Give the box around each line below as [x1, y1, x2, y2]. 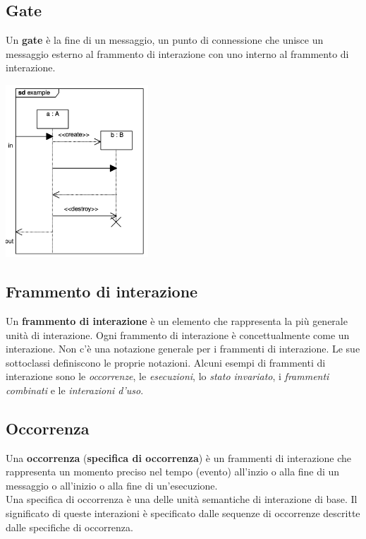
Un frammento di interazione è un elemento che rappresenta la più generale [6, 313, 348, 328]
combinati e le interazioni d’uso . [6, 382, 144, 397]
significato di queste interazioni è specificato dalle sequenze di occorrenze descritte [6, 506, 360, 521]
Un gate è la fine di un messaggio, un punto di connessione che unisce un [6, 32, 324, 47]
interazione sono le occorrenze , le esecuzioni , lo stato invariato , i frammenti [6, 369, 329, 384]
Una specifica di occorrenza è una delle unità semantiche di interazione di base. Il [6, 492, 358, 507]
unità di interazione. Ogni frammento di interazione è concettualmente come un [6, 327, 350, 342]
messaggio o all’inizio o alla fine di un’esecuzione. [6, 478, 218, 492]
